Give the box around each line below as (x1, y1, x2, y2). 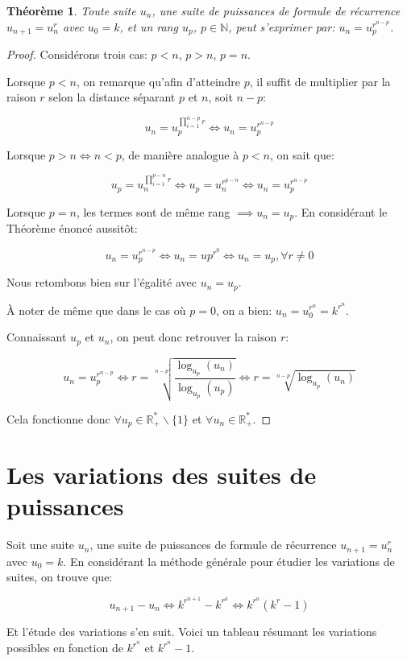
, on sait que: (270, 146, 334, 163)
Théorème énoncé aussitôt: (6, 220, 138, 237)
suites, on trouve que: (6, 568, 113, 585)
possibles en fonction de (6, 639, 123, 655)
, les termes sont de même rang (76, 203, 230, 220)
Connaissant (6, 328, 67, 345)
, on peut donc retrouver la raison (110, 328, 277, 345)
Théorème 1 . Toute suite (6, 2, 136, 19)
